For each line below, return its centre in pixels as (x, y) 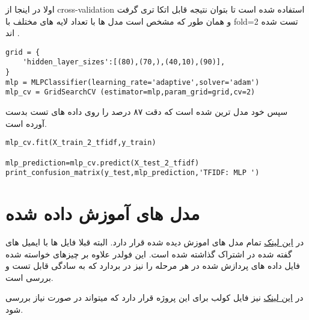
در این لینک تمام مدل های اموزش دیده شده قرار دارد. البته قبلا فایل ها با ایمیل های (155, 242)
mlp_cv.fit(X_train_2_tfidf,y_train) (81, 143)
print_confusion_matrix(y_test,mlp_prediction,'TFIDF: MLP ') (133, 173)
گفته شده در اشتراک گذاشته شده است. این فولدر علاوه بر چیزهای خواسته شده (149, 254)
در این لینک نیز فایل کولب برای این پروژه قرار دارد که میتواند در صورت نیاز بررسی (154, 297)
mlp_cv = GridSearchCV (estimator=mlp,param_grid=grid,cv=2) (130, 92)
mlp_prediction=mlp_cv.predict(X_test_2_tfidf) (102, 163)
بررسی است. (29, 277)
